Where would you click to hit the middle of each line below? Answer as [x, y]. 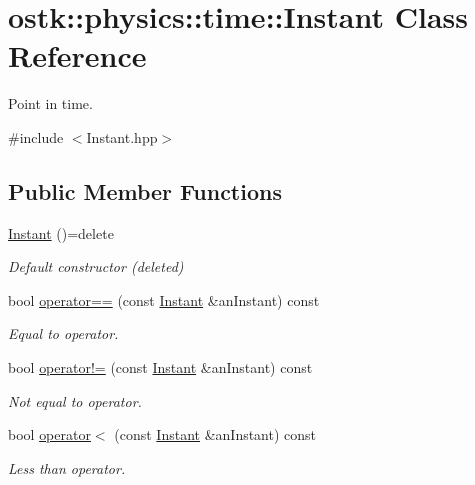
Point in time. [50, 103]
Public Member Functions [145, 190]
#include [36, 136]
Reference [77, 55]
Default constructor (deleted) [96, 266]
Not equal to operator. [75, 400]
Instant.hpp [122, 136]
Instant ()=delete [61, 232]
